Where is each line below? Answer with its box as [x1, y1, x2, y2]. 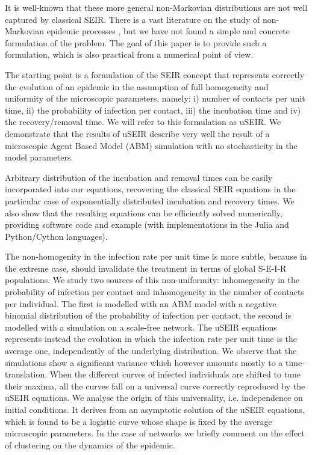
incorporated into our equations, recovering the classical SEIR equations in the [5, 183, 296, 195]
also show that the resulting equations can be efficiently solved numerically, [5, 206, 282, 219]
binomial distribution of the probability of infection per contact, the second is [5, 309, 292, 322]
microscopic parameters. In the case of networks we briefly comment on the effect [5, 427, 305, 439]
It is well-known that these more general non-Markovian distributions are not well [5, 1, 308, 13]
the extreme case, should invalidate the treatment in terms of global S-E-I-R [5, 261, 287, 274]
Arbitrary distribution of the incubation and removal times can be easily [5, 171, 273, 183]
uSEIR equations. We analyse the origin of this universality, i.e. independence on [5, 391, 303, 404]
